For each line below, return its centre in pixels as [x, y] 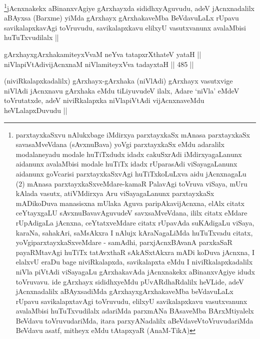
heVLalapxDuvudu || [36, 110]
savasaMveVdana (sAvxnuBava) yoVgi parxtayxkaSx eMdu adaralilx [120, 144]
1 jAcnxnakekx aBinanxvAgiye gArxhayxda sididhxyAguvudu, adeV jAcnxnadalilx [129, 7]
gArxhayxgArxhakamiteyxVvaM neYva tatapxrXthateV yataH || [103, 54]
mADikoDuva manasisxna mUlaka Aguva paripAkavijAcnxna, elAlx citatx [130, 203]
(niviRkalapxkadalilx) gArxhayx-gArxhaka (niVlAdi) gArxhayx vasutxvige [118, 81]
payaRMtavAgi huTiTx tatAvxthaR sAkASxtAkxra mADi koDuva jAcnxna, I [135, 252]
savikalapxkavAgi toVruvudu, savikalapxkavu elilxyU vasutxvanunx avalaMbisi [125, 27]
